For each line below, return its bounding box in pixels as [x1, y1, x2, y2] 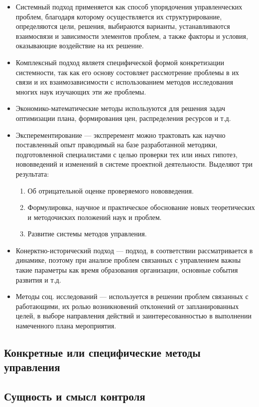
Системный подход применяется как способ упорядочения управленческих [15, 1, 243, 11]
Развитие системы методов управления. [27, 228, 147, 239]
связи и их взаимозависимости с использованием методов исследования [15, 77, 234, 87]
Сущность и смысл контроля [4, 389, 145, 404]
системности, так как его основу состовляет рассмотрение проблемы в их [15, 67, 239, 77]
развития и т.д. [15, 274, 61, 285]
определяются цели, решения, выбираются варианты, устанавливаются [15, 21, 230, 31]
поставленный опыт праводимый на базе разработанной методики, [15, 139, 218, 150]
